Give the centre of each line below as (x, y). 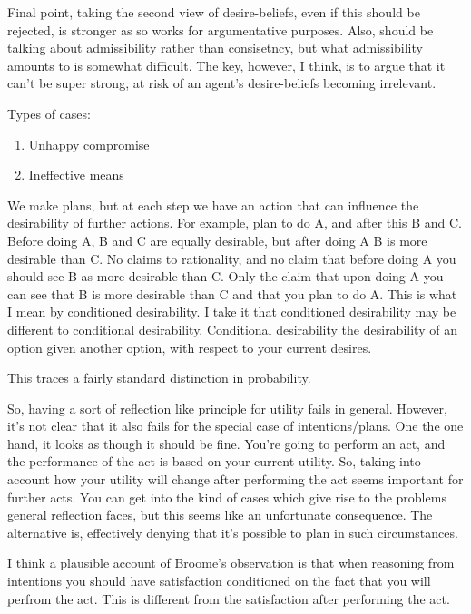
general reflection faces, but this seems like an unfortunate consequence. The (220, 515)
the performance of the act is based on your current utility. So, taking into (214, 461)
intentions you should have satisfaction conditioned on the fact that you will (219, 581)
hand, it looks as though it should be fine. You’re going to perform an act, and (226, 443)
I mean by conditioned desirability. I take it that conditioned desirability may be (232, 312)
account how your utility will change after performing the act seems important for (235, 479)
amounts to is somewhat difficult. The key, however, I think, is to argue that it (226, 65)
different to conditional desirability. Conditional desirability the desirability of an (232, 329)
